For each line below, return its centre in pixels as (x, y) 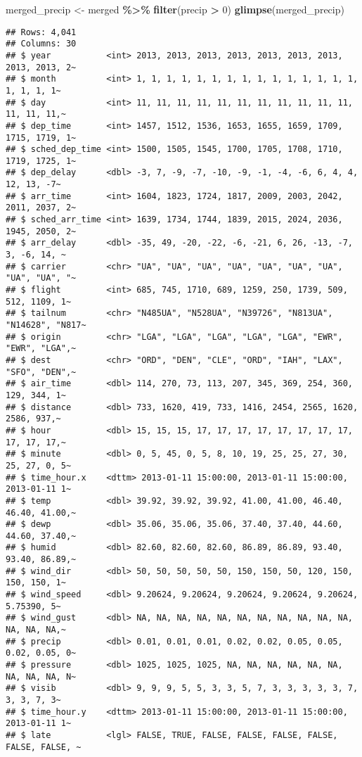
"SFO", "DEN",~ (41, 372)
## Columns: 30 (41, 44)
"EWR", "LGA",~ (41, 349)
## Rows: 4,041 (41, 32)
